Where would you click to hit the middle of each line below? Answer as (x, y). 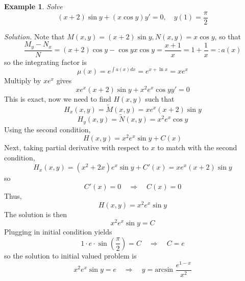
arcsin (164, 270)
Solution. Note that (34, 36)
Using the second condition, (47, 129)
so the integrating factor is (46, 62)
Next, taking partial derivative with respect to (76, 147)
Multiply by (23, 80)
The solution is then (36, 214)
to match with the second (197, 147)
